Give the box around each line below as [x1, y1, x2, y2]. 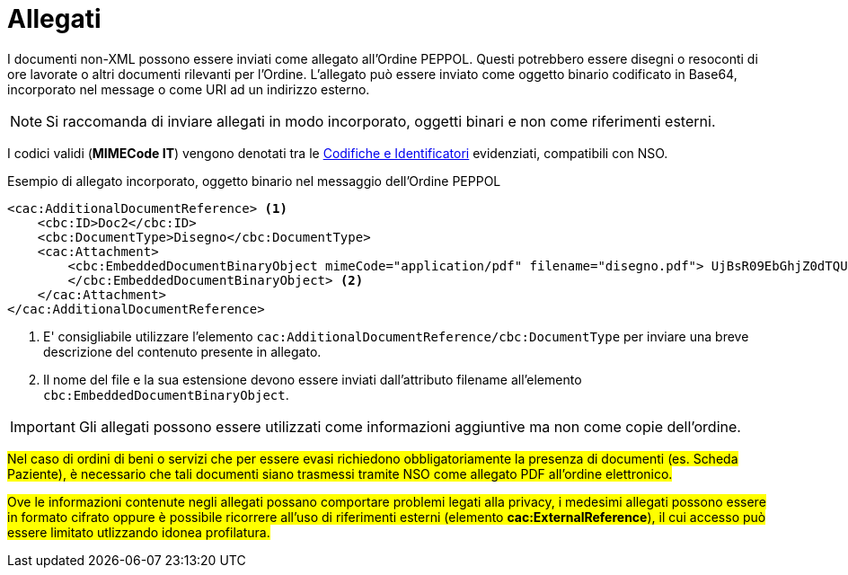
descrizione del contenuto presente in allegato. [43, 343, 322, 359]
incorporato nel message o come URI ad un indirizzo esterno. [7, 81, 370, 97]
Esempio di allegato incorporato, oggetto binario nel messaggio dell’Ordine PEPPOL [7, 172, 501, 189]
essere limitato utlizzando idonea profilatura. [7, 524, 270, 540]
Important [10, 417, 75, 436]
